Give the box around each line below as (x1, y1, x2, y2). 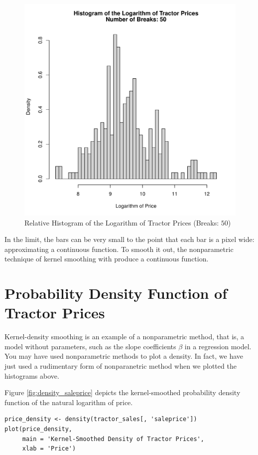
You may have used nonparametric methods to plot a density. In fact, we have (4, 351, 244, 361)
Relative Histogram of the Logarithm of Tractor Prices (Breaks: (24, 217, 219, 227)
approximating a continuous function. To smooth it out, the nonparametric (4, 243, 234, 254)
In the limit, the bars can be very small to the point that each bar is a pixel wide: (4, 234, 255, 244)
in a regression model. (184, 341, 252, 351)
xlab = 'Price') (22, 445, 76, 453)
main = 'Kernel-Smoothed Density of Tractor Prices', (22, 435, 204, 443)
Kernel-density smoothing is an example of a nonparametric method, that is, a (4, 331, 245, 342)
